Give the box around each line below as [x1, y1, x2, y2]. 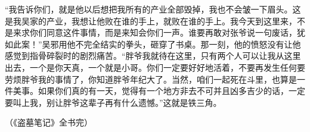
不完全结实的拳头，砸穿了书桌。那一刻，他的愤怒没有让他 [75, 37, 301, 50]
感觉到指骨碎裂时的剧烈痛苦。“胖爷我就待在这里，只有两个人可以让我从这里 [5, 49, 301, 62]
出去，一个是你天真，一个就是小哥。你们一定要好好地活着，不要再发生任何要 [5, 61, 305, 73]
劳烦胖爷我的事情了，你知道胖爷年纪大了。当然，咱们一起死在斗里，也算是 [5, 73, 297, 85]
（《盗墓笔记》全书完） [5, 116, 92, 128]
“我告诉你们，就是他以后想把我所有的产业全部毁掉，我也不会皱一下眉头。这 [5, 3, 301, 15]
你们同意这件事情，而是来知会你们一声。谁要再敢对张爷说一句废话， [29, 26, 297, 39]
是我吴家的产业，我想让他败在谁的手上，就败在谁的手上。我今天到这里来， [5, 14, 297, 27]
